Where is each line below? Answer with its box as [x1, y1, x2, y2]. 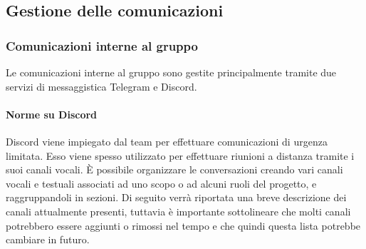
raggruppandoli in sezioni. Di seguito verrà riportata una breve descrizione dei [6, 190, 347, 205]
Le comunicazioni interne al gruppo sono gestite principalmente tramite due [6, 65, 337, 79]
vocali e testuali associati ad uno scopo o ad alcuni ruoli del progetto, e [6, 176, 317, 190]
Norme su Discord [6, 106, 98, 121]
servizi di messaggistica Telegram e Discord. [6, 78, 197, 93]
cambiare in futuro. [6, 232, 90, 247]
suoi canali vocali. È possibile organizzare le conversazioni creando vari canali [6, 162, 343, 177]
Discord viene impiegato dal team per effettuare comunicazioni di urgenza [6, 133, 328, 148]
